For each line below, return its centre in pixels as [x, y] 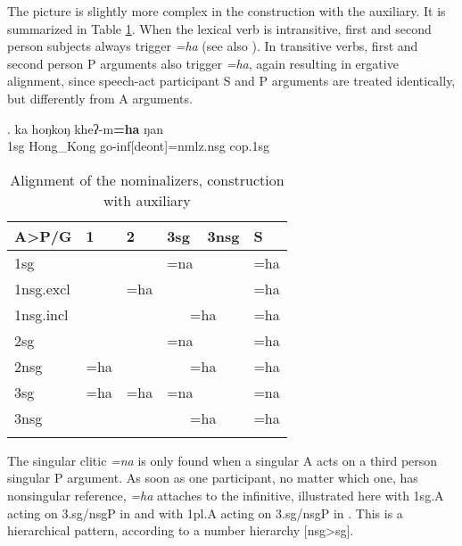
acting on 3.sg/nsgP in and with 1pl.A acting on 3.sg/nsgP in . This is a [205, 513]
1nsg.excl [42, 288]
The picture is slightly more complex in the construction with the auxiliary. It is [227, 11]
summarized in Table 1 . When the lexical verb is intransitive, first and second [219, 28]
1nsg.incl [41, 314]
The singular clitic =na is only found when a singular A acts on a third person [223, 460]
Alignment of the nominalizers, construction [147, 179]
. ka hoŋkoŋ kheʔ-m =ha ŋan [85, 128]
